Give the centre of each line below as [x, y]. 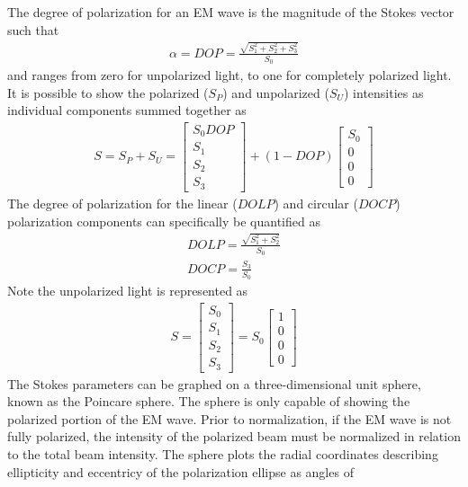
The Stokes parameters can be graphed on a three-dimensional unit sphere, [214, 383]
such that [33, 29]
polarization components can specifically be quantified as [164, 221]
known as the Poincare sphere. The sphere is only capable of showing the [209, 401]
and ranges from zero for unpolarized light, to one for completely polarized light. [229, 75]
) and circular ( [316, 203]
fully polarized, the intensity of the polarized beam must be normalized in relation [234, 436]
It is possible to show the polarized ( [108, 92]
